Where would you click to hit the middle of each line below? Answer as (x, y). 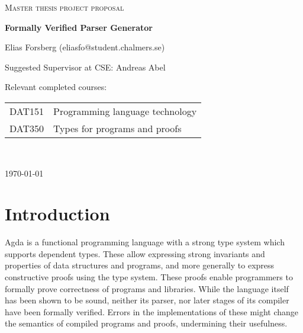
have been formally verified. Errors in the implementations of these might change (152, 311)
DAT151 (27, 111)
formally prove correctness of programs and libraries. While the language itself (147, 288)
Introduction (57, 214)
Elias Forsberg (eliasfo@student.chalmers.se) (85, 47)
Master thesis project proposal (65, 7)
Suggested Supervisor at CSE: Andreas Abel (85, 67)
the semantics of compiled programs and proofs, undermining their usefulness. (146, 323)
